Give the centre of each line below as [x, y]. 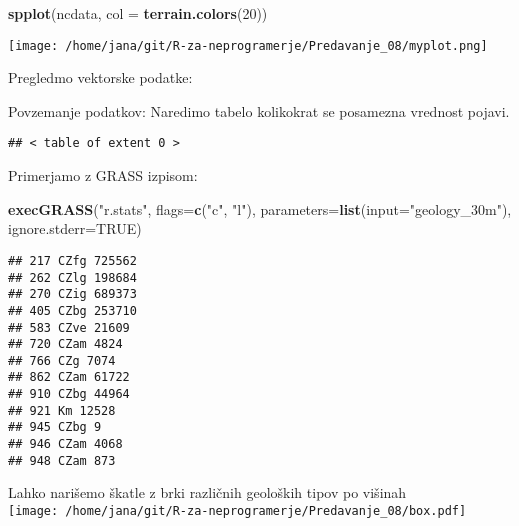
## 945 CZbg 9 [55, 427]
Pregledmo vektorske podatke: [100, 77]
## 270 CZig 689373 [72, 294]
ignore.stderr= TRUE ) [75, 228]
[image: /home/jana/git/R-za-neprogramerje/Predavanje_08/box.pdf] [237, 511]
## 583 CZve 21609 [69, 327]
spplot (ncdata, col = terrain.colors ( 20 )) [138, 13]
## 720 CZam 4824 [65, 344]
